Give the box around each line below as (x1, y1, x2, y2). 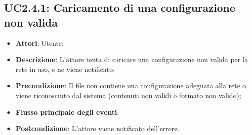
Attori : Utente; (15, 37, 64, 48)
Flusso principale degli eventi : (15, 106, 119, 117)
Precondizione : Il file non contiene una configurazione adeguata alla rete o (15, 80, 246, 91)
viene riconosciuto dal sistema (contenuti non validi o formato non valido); (15, 90, 241, 100)
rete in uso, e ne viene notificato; (15, 64, 115, 74)
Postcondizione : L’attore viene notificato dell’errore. (15, 123, 179, 134)
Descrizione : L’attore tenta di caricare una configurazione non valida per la (15, 54, 248, 65)
